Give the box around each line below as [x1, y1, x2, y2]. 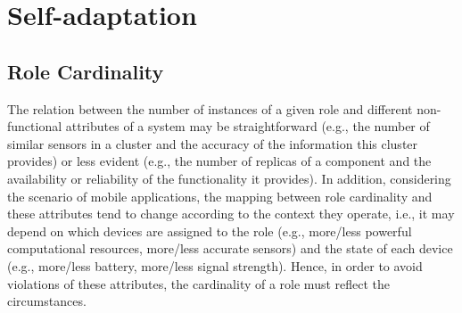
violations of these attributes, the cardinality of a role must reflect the [7, 274, 391, 292]
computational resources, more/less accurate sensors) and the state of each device [7, 239, 453, 258]
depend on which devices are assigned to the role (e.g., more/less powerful [7, 221, 412, 240]
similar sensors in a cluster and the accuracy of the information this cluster [7, 134, 418, 152]
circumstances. [7, 292, 87, 310]
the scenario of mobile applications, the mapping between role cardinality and [7, 186, 433, 205]
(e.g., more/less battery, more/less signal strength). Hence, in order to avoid [7, 256, 423, 275]
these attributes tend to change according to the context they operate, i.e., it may [7, 204, 455, 223]
